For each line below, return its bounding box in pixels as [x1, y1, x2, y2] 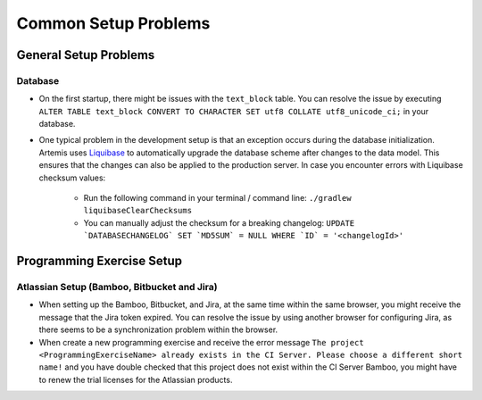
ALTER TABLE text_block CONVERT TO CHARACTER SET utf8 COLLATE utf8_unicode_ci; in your [38, 105, 429, 116]
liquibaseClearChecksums [83, 205, 192, 216]
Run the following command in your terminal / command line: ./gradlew [83, 193, 352, 204]
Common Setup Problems [16, 13, 211, 33]
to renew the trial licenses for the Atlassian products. [38, 374, 233, 385]
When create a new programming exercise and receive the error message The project [38, 337, 365, 347]
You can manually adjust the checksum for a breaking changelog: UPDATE [83, 217, 355, 228]
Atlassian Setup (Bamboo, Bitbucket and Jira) [16, 281, 218, 293]
